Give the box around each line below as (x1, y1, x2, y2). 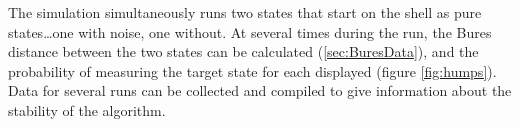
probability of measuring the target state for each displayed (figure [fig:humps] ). (8, 60, 497, 81)
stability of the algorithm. (8, 99, 166, 120)
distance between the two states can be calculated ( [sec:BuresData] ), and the (8, 41, 479, 62)
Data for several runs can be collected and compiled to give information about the (8, 80, 512, 101)
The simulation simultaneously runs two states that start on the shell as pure (8, 2, 482, 22)
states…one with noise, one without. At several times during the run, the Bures (8, 21, 492, 42)
